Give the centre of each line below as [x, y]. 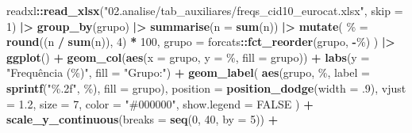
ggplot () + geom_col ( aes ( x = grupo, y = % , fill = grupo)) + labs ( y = [188, 57]
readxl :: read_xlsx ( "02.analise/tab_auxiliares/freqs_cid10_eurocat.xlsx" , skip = [205, 10]
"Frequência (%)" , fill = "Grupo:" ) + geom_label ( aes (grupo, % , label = [188, 72]
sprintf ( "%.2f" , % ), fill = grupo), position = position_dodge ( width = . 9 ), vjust [206, 87]
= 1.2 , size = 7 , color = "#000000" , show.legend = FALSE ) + [160, 103]
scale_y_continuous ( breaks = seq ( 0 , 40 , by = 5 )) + [142, 119]
